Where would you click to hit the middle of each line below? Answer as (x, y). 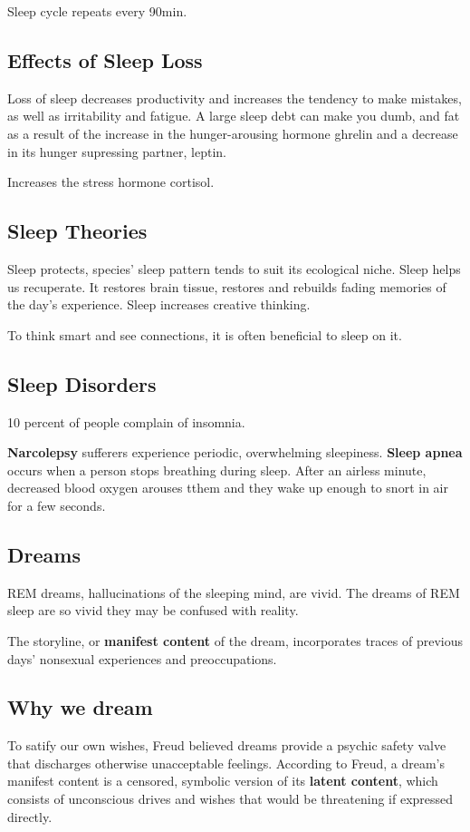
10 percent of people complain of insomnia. (126, 421)
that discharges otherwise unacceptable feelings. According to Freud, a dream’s (226, 763)
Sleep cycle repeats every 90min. (97, 11)
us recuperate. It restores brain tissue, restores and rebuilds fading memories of (227, 286)
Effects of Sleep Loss (105, 59)
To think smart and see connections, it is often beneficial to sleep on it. (205, 334)
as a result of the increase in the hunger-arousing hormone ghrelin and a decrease (233, 133)
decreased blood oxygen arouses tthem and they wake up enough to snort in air (228, 488)
